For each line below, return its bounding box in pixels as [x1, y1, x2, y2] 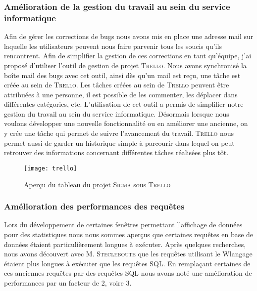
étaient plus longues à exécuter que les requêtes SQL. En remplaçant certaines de [4, 258, 251, 268]
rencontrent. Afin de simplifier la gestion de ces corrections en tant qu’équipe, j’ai [4, 50, 252, 61]
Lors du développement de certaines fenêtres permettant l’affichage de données [4, 219, 243, 230]
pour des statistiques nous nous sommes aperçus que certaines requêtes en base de [4, 229, 254, 239]
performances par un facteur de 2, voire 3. [4, 277, 132, 288]
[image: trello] [24, 165, 77, 172]
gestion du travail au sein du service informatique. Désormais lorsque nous [4, 108, 229, 119]
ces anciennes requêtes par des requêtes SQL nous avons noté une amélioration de [4, 268, 252, 278]
